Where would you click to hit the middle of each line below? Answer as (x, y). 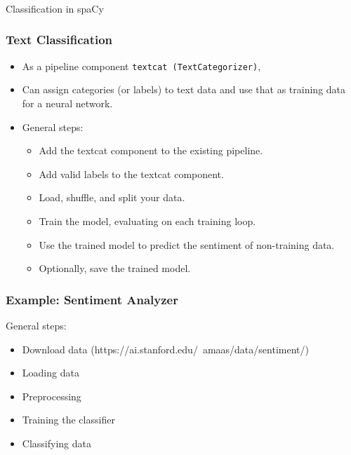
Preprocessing (52, 396)
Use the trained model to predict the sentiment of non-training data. (187, 244)
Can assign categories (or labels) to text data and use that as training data (184, 89)
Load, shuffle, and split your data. (112, 197)
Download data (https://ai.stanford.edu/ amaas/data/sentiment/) (165, 349)
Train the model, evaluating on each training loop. (147, 220)
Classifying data (57, 443)
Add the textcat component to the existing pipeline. (151, 150)
